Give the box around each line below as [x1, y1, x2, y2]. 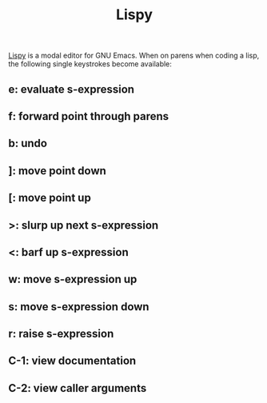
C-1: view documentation [8, 354, 137, 368]
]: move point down [8, 164, 106, 178]
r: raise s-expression [8, 327, 114, 341]
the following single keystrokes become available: [8, 59, 172, 69]
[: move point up [8, 191, 92, 205]
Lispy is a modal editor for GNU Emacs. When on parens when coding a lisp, [8, 50, 260, 61]
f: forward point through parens [8, 110, 169, 123]
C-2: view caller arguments [8, 381, 147, 395]
